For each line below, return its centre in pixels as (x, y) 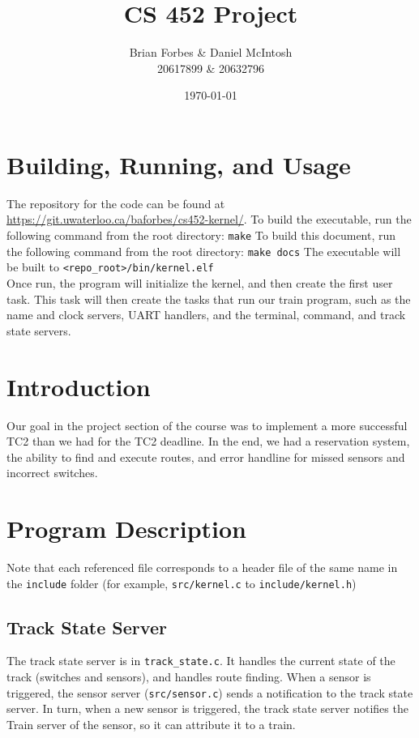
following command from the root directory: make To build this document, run (201, 235)
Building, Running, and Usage (179, 164)
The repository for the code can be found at (116, 203)
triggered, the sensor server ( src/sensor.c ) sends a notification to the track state (210, 692)
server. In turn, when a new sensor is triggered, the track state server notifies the (207, 708)
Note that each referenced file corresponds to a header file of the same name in (202, 567)
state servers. (39, 330)
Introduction (79, 386)
